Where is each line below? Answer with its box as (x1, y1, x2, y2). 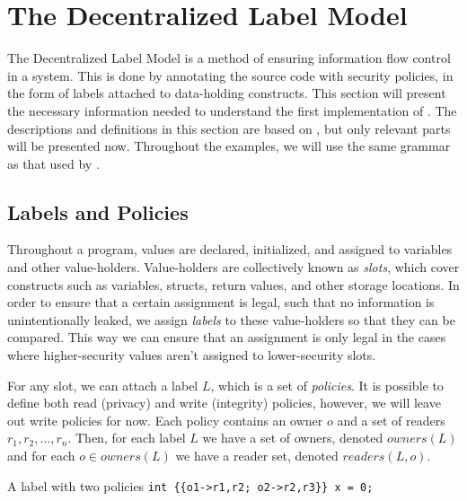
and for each (7, 446, 75, 465)
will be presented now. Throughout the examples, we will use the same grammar (7, 136, 451, 155)
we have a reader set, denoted (175, 446, 339, 465)
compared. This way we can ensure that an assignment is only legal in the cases (7, 328, 446, 347)
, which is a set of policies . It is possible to (210, 375, 444, 394)
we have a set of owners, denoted (202, 428, 383, 447)
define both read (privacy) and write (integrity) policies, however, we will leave (7, 393, 441, 412)
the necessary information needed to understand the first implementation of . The (7, 101, 457, 119)
